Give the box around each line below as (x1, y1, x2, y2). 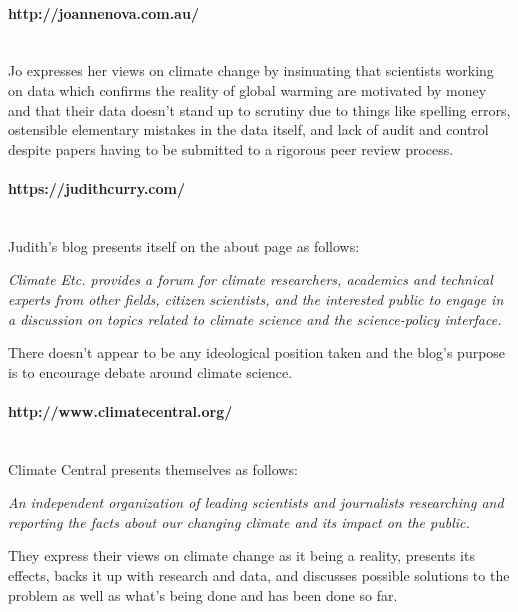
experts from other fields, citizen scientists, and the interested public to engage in (8, 288, 504, 309)
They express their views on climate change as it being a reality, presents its (8, 545, 475, 566)
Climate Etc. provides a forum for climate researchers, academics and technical (8, 269, 493, 290)
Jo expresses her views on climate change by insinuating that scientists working (8, 60, 494, 81)
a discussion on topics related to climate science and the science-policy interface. (8, 308, 502, 329)
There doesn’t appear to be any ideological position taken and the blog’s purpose (8, 342, 506, 363)
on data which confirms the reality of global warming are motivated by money (8, 79, 487, 100)
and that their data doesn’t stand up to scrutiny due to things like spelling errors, (8, 99, 511, 120)
